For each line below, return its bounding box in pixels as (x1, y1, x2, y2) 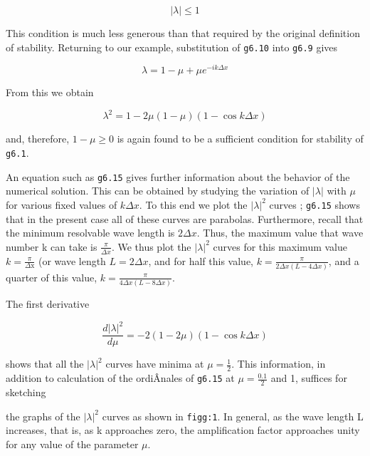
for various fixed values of (6, 197, 117, 212)
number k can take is (6, 239, 97, 254)
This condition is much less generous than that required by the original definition (6, 26, 360, 40)
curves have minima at (105, 356, 204, 371)
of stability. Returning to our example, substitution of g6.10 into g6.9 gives (6, 39, 338, 54)
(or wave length (38, 253, 106, 268)
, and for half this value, (148, 253, 253, 268)
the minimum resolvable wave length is (6, 225, 175, 240)
